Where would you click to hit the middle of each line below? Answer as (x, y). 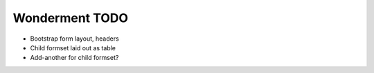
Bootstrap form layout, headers (74, 39)
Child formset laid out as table (73, 48)
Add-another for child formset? (74, 58)
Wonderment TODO (70, 18)
